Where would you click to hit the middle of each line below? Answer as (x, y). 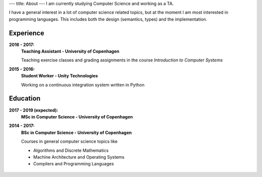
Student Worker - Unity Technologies (59, 76)
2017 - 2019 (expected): (33, 110)
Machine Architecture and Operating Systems (79, 157)
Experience (27, 33)
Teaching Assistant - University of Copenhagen (70, 51)
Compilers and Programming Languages (74, 164)
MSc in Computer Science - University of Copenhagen (77, 117)
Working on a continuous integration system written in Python (83, 85)
